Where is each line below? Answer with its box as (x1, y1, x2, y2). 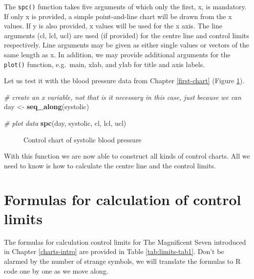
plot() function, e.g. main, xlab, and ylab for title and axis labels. (4, 59, 205, 69)
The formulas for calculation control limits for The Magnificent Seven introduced (4, 236, 246, 247)
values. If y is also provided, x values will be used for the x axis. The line (4, 21, 222, 31)
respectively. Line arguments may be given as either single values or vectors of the (4, 40, 250, 50)
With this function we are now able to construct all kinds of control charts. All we (4, 151, 250, 161)
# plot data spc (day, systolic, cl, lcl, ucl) (4, 118, 127, 128)
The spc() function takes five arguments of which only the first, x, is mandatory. (4, 1, 247, 11)
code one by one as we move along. (4, 265, 108, 276)
